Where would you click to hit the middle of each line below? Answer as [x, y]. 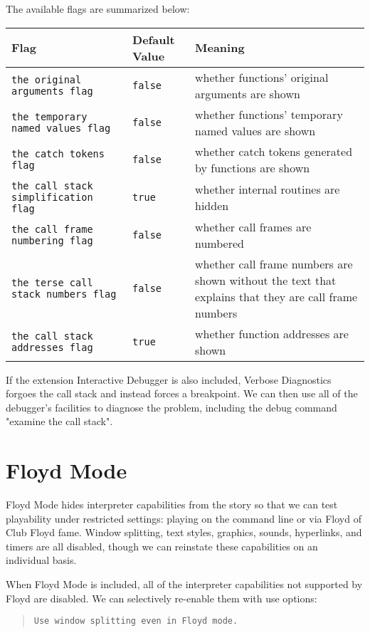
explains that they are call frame [276, 296]
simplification [52, 197]
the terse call [52, 282]
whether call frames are [253, 226]
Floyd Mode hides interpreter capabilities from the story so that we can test [172, 504]
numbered [220, 243]
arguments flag [52, 91]
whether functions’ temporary [269, 114]
